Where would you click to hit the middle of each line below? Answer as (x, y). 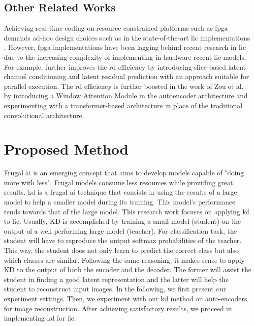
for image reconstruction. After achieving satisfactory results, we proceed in (118, 308)
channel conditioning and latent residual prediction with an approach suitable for (127, 76)
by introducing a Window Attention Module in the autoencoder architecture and (126, 96)
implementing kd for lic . (40, 318)
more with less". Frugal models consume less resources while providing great (119, 182)
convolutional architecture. (44, 115)
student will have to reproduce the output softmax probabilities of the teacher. (123, 240)
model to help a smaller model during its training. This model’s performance (120, 202)
